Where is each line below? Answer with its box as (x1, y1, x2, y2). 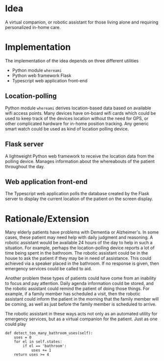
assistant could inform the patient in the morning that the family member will (5, 296, 159, 302)
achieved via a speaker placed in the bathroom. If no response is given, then (5, 260, 159, 266)
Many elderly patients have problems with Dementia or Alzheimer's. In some (5, 229, 159, 235)
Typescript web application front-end (12, 77, 88, 83)
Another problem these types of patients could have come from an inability (5, 275, 157, 281)
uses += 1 (31, 348, 51, 353)
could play (5, 321, 26, 327)
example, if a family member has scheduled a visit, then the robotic (5, 291, 141, 297)
